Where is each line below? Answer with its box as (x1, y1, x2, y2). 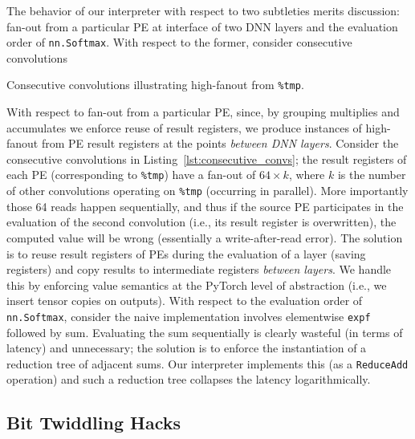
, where (288, 166, 325, 183)
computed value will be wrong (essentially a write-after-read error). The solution (6, 229, 403, 246)
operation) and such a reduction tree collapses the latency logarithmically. (6, 371, 371, 388)
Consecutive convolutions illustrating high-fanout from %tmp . (6, 76, 304, 93)
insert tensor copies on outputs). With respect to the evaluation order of (6, 292, 363, 309)
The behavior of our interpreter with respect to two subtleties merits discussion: (6, 2, 401, 18)
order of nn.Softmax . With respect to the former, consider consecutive (6, 34, 352, 51)
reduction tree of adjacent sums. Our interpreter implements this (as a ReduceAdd (6, 355, 409, 372)
